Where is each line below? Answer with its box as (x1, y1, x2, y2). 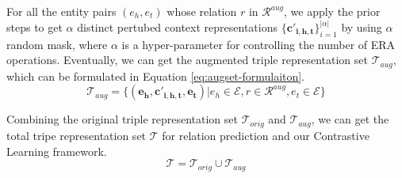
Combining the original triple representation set (6, 111, 238, 127)
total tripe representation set (6, 127, 147, 143)
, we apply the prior (284, 3, 381, 19)
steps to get (6, 19, 63, 36)
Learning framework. (6, 142, 107, 159)
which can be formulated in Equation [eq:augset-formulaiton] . (6, 67, 305, 84)
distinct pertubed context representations (77, 19, 278, 36)
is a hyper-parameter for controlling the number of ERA (121, 36, 396, 52)
